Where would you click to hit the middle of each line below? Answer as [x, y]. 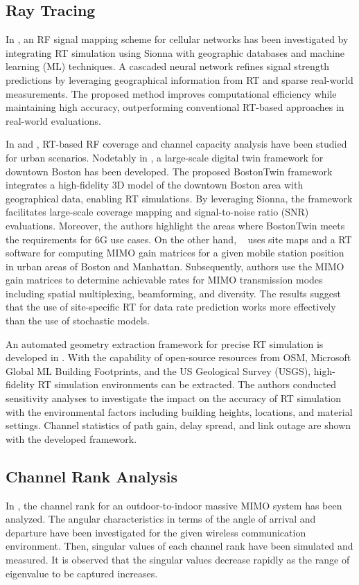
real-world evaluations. [53, 120]
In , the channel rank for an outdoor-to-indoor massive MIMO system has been [174, 505]
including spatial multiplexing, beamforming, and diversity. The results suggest [174, 293]
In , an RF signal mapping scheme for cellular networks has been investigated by [177, 39]
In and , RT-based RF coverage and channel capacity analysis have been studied [176, 144]
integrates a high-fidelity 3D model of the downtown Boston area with [155, 185]
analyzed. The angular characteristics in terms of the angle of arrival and [161, 519]
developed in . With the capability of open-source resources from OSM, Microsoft [178, 357]
